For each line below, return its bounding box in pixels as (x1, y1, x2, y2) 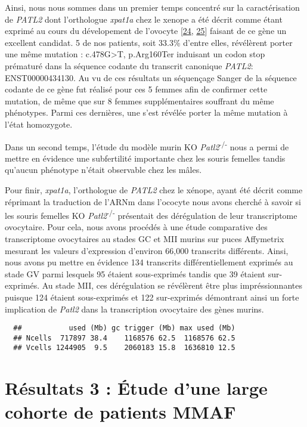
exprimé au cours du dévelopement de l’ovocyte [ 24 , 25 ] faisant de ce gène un (5, 24, 287, 37)
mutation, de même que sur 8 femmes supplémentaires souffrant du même (5, 94, 274, 107)
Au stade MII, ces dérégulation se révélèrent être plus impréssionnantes (42, 279, 302, 292)
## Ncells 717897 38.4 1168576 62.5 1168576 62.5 (13, 333, 235, 342)
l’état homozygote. (5, 117, 73, 130)
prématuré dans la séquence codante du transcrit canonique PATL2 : (5, 59, 253, 72)
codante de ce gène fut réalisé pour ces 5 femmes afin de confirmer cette (5, 83, 268, 95)
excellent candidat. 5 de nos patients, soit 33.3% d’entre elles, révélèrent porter (5, 36, 293, 48)
